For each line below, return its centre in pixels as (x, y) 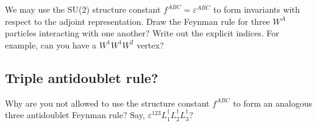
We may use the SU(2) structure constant (83, 9)
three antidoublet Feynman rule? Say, (75, 115)
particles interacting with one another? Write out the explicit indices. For (142, 33)
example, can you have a (51, 45)
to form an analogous (272, 103)
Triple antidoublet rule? (82, 77)
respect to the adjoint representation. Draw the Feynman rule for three (137, 21)
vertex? (150, 45)
